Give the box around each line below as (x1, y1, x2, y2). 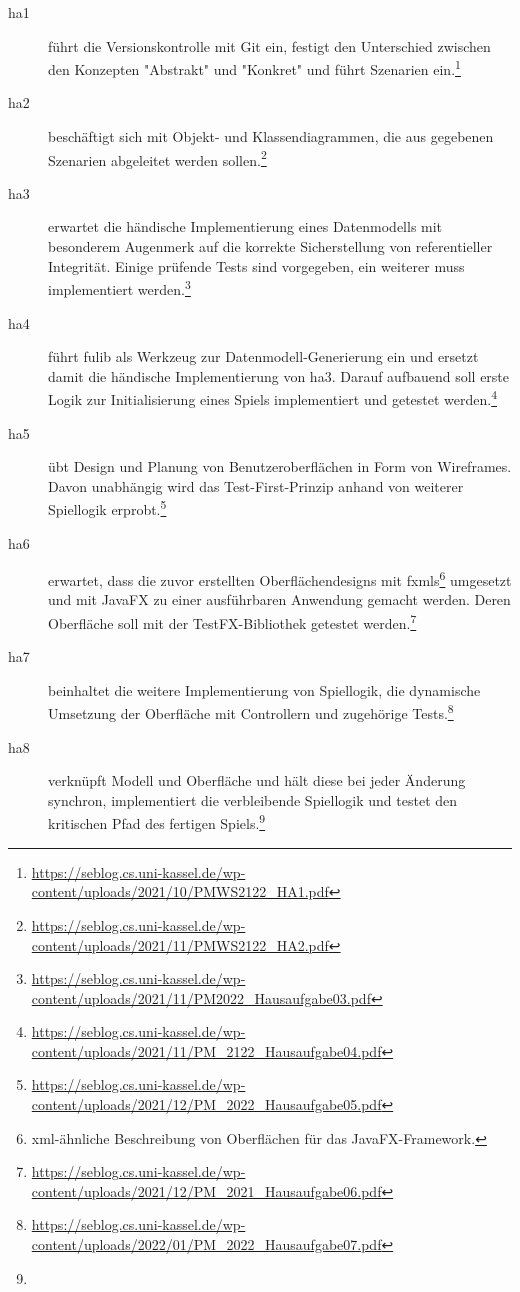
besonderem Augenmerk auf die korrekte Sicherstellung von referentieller (48, 236, 493, 257)
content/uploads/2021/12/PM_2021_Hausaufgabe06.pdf (31, 1180, 382, 1201)
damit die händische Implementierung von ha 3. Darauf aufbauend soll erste (48, 365, 510, 386)
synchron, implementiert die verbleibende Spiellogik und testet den (48, 789, 458, 810)
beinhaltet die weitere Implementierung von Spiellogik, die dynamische (48, 679, 481, 700)
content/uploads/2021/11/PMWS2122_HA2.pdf (31, 934, 329, 955)
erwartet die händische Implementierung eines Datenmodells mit (48, 216, 443, 237)
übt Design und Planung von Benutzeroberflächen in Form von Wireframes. (48, 456, 512, 477)
